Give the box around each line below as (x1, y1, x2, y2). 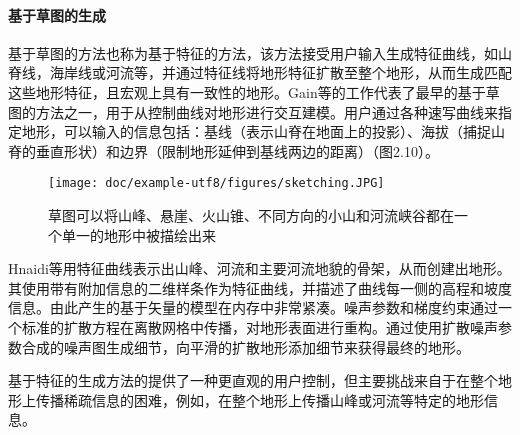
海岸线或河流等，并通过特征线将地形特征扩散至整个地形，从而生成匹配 (49, 62, 512, 83)
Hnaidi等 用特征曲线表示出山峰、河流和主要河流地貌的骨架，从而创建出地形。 (8, 258, 511, 279)
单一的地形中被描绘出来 (61, 224, 216, 245)
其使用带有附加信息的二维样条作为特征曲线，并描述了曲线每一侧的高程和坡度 (8, 277, 512, 298)
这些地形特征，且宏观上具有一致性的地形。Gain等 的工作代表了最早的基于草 (8, 81, 500, 102)
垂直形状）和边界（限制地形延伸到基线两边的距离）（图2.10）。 (35, 140, 439, 161)
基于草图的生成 (8, 4, 106, 25)
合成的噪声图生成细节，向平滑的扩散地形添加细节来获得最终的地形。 (21, 336, 470, 357)
